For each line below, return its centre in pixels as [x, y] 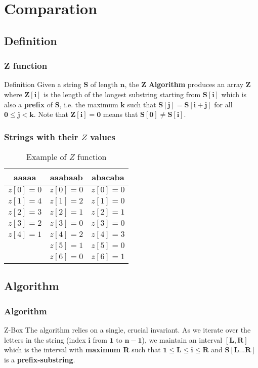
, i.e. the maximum [89, 104]
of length [104, 84]
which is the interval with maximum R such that [82, 350]
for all [223, 104]
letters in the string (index [45, 339]
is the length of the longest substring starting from [122, 94]
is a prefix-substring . [40, 359]
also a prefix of [29, 104]
